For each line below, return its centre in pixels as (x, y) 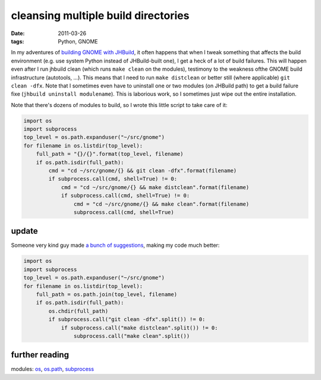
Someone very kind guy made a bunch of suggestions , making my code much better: (115, 245)
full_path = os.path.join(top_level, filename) (107, 294)
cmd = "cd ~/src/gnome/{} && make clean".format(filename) (161, 204)
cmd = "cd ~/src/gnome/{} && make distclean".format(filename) (155, 187)
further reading (40, 355)
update (24, 231)
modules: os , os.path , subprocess (53, 369)
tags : (18, 41)
